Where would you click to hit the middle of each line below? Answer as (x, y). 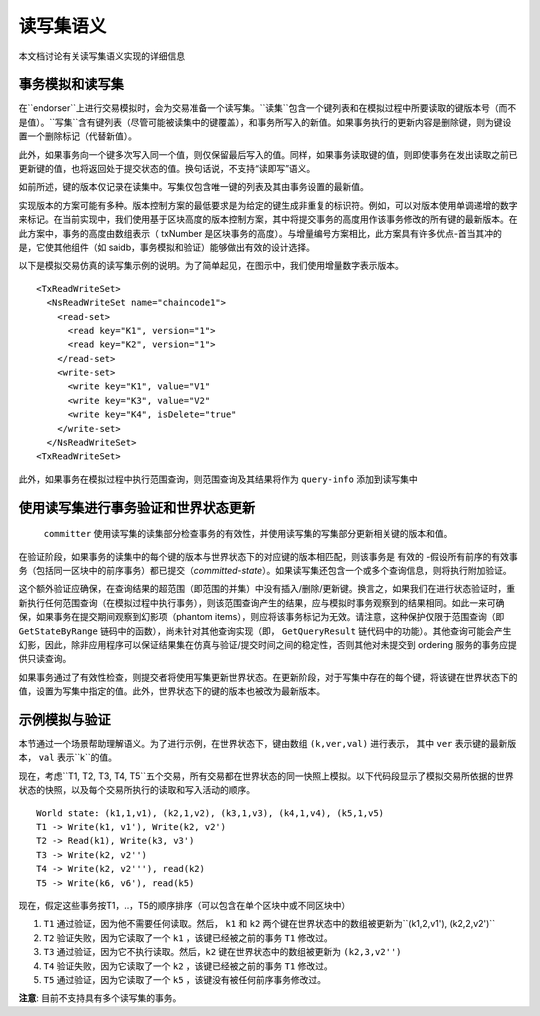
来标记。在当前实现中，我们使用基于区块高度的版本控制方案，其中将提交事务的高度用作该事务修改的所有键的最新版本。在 (268, 219)
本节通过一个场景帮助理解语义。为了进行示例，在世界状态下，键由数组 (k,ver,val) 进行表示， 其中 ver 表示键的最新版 (267, 744)
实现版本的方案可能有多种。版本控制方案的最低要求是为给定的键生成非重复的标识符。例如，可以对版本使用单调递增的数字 (268, 205)
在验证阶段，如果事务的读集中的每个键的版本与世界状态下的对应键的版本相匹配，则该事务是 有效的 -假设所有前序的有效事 (268, 556)
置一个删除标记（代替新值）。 (77, 136)
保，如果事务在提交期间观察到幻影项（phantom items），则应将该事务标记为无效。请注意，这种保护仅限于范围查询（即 (261, 617)
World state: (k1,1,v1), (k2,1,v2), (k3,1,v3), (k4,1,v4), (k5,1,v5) (210, 813)
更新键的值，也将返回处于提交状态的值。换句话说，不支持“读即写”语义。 (167, 169)
